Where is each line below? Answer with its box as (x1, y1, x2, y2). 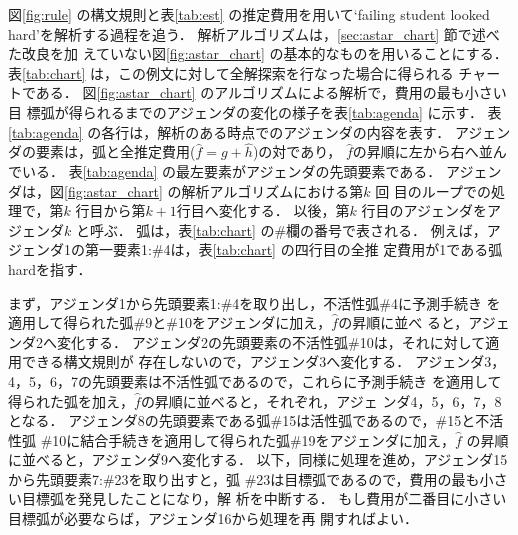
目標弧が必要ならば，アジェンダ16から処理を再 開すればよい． (8, 508, 419, 529)
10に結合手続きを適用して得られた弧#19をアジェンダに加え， (52, 429, 456, 450)
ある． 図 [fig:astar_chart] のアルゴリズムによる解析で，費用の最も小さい (35, 82, 507, 103)
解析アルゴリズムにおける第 (181, 180, 364, 201)
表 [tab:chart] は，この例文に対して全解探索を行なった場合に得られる (8, 62, 454, 83)
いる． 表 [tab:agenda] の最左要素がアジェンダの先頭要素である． (21, 160, 442, 181)
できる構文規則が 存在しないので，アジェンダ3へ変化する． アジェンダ (21, 351, 485, 372)
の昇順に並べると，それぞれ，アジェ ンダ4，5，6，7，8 (140, 390, 502, 411)
